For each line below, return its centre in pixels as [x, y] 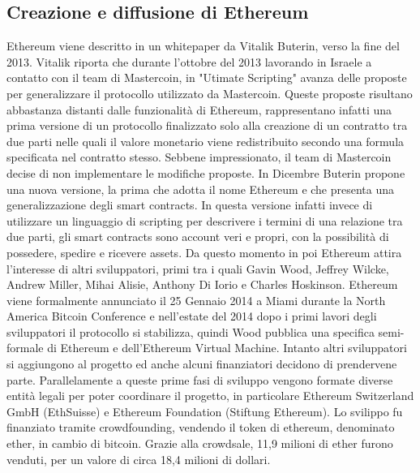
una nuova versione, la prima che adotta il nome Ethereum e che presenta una [201, 189]
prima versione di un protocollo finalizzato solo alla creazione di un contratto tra [207, 125]
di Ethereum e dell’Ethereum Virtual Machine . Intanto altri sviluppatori [227, 348]
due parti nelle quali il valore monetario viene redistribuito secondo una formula [206, 141]
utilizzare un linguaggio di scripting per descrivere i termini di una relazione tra [205, 220]
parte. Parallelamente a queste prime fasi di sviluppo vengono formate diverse [200, 379]
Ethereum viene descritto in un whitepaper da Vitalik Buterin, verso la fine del [203, 46]
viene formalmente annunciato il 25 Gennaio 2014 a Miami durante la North [196, 300]
